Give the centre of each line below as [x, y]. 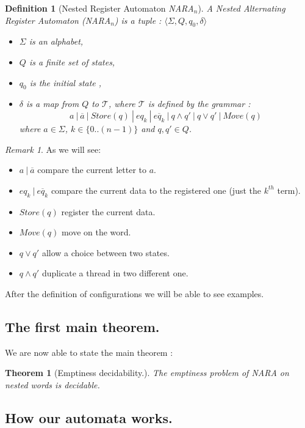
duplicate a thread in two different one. [115, 273]
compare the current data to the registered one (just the [156, 190]
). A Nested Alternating [242, 8]
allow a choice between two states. [106, 252]
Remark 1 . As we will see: [53, 149]
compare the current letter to [92, 170]
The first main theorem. [82, 326]
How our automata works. [89, 417]
